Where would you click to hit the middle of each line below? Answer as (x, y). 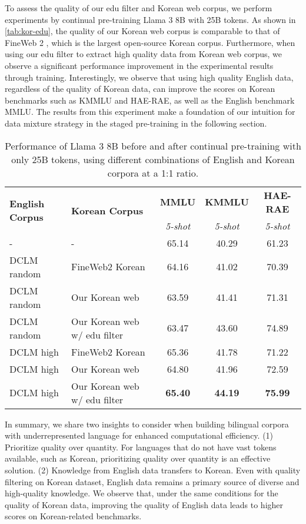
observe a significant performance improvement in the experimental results (139, 65)
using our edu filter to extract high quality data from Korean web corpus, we (143, 54)
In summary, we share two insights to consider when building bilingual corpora (147, 424)
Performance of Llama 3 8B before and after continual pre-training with (153, 145)
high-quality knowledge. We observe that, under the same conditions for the (142, 493)
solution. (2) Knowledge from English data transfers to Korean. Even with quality (153, 470)
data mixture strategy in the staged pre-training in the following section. (136, 123)
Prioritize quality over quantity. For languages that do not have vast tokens (141, 447)
